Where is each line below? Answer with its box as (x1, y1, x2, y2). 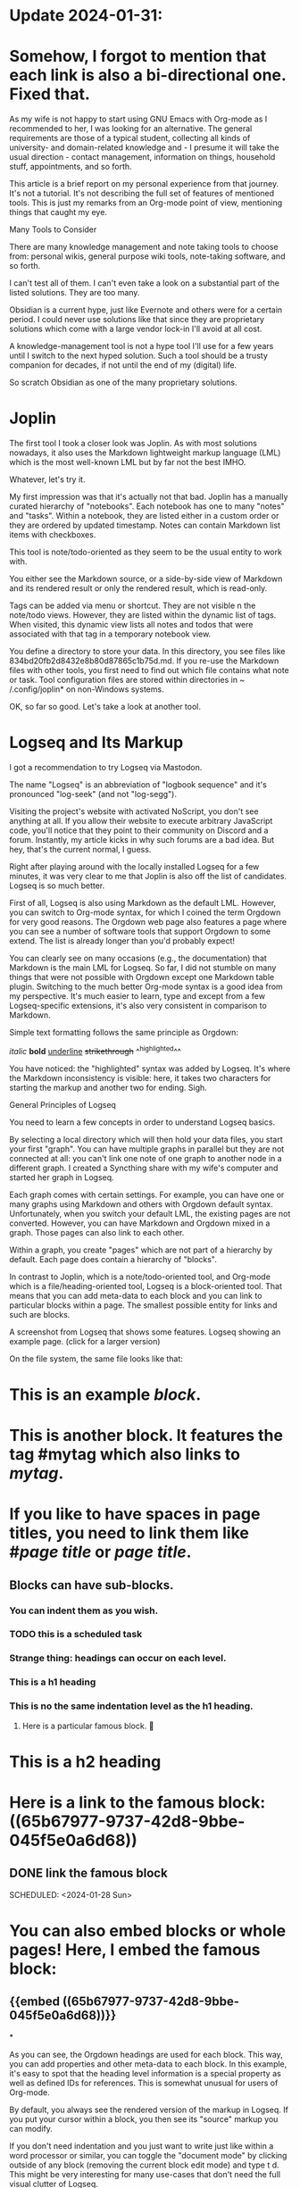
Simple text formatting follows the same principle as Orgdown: (9, 1027, 239, 1037)
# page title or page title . (9, 1542, 192, 1562)
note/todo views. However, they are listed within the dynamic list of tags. (9, 610, 277, 620)
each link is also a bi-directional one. (9, 65, 287, 86)
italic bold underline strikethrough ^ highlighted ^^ (9, 1044, 181, 1056)
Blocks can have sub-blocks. (9, 1577, 174, 1593)
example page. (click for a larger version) (9, 1335, 161, 1346)
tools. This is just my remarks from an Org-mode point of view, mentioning (9, 197, 283, 208)
